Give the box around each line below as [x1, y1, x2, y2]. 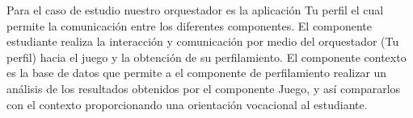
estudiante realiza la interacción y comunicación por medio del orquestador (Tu [6, 33, 399, 50]
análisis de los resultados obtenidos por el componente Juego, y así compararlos [6, 79, 401, 96]
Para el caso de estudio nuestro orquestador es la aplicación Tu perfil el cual [6, 2, 384, 18]
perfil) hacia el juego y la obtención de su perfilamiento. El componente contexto [6, 48, 407, 65]
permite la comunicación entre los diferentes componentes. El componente [6, 17, 373, 34]
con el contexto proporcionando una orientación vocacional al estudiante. [6, 96, 368, 112]
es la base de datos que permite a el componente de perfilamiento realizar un [6, 64, 387, 81]
